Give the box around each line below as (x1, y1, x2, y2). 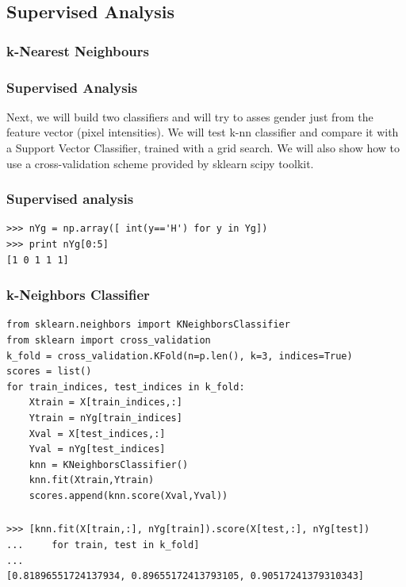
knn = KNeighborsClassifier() (29, 458, 189, 470)
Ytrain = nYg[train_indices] (29, 412, 182, 424)
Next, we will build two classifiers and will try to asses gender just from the (6, 108, 373, 125)
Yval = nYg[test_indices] (29, 443, 166, 455)
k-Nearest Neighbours (6, 40, 149, 60)
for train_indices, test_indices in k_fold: (6, 381, 245, 393)
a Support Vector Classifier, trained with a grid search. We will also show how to (6, 140, 400, 156)
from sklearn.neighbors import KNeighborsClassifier (6, 319, 290, 331)
